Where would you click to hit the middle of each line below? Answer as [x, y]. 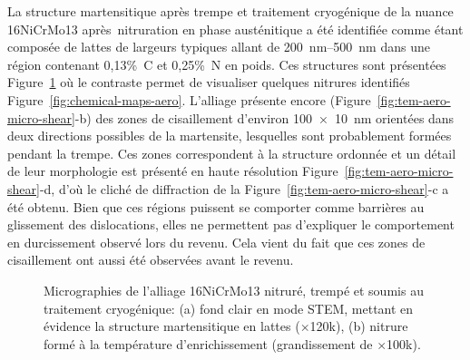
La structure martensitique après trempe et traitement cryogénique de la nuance [230, 11]
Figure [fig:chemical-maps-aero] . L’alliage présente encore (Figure [189, 99]
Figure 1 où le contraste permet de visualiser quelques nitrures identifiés [209, 82]
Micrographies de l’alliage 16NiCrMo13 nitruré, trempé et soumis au [234, 290]
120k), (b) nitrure [359, 326]
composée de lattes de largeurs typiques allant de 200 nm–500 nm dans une [219, 47]
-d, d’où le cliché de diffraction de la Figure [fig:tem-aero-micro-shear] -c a [244, 188]
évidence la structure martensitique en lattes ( [172, 326]
